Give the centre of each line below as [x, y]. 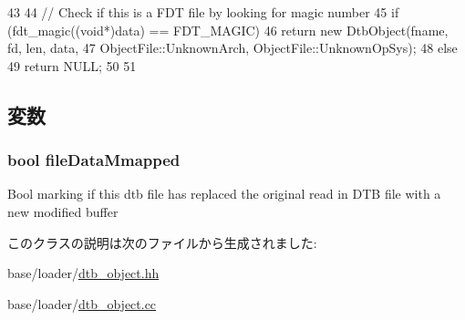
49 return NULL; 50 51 [72, 65]
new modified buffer [63, 211]
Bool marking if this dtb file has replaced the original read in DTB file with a [224, 194]
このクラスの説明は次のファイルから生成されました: [162, 242]
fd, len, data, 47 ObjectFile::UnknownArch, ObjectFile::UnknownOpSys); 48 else [232, 48]
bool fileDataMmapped [94, 160]
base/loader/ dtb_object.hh [83, 273]
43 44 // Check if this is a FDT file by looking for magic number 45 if [203, 12]
